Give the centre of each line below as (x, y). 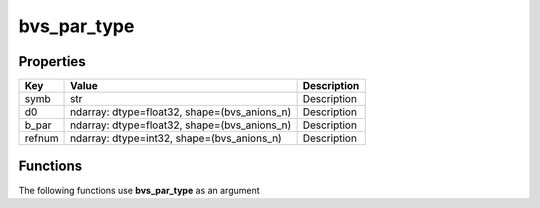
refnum (41, 138)
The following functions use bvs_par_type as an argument (139, 190)
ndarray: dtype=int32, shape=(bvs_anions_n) (176, 138)
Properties (52, 61)
